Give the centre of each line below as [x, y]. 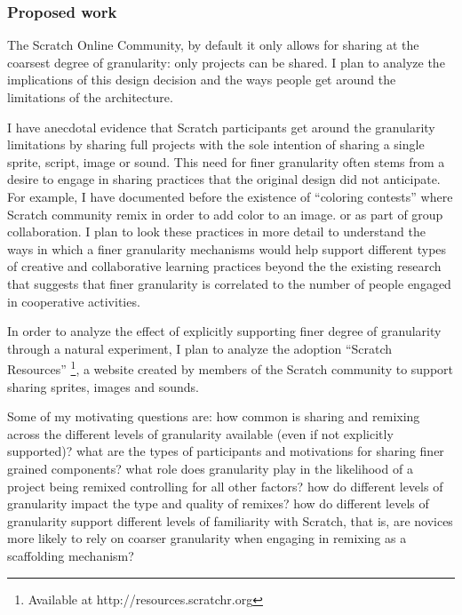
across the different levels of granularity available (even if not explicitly [200, 433]
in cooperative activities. [74, 301]
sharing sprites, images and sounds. [103, 386]
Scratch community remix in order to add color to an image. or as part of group [225, 214]
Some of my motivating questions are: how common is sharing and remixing [214, 416]
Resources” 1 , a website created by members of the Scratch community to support [230, 367]
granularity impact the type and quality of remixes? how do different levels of [218, 503]
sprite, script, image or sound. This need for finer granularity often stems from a [226, 161]
